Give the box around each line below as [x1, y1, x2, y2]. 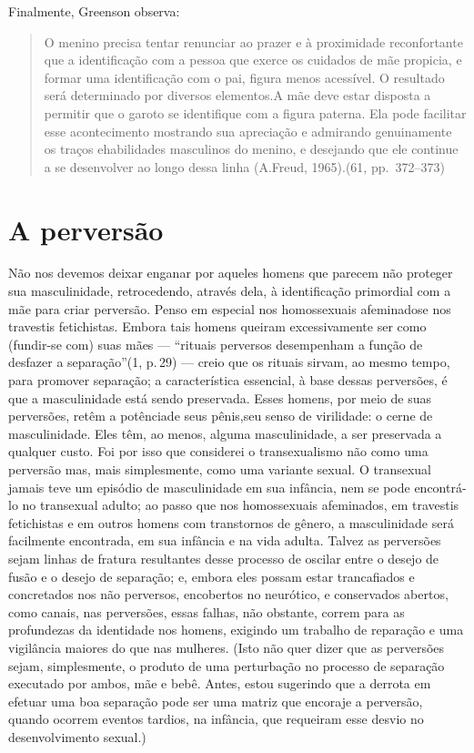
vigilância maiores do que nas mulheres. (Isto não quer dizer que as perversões [8, 637, 445, 656]
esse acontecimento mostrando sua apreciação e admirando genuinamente [44, 121, 452, 140]
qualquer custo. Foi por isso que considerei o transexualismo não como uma [8, 442, 429, 461]
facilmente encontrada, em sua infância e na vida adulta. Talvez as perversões [8, 531, 441, 550]
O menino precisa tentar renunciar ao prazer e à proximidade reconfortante [44, 32, 463, 51]
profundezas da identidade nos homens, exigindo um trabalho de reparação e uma [8, 620, 464, 639]
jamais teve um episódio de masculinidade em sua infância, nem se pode [8, 477, 410, 496]
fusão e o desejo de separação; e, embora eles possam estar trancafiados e [8, 566, 415, 585]
